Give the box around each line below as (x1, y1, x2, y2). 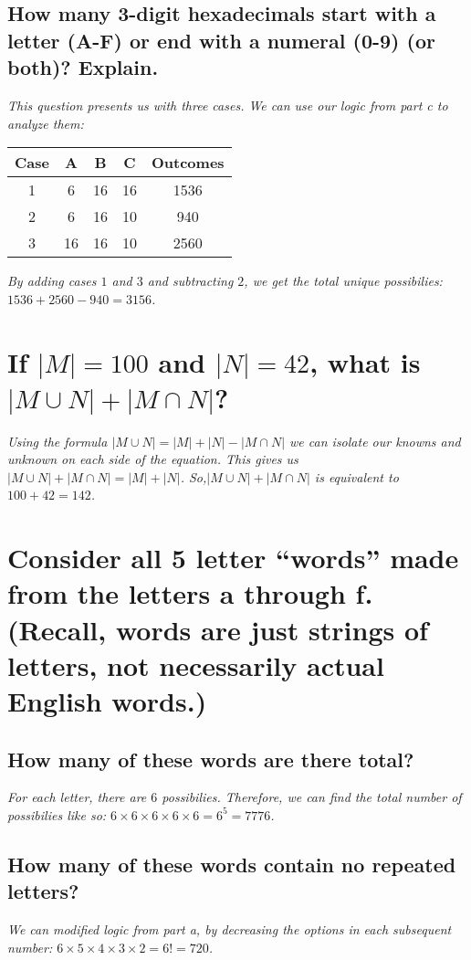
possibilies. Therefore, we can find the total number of (162, 787, 462, 807)
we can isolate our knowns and (289, 431, 461, 450)
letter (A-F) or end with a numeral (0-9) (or (7, 26, 435, 54)
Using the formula (7, 431, 108, 450)
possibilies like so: (7, 805, 107, 824)
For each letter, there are (7, 787, 147, 807)
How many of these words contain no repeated (7, 849, 456, 878)
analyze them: (7, 113, 84, 132)
